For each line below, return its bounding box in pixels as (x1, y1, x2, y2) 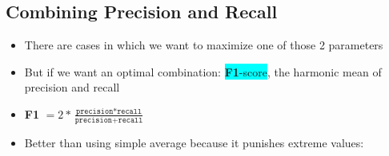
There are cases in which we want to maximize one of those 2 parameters (24, 37, 383, 53)
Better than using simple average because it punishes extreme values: (24, 134, 364, 150)
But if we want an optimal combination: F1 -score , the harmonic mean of (24, 63, 382, 80)
